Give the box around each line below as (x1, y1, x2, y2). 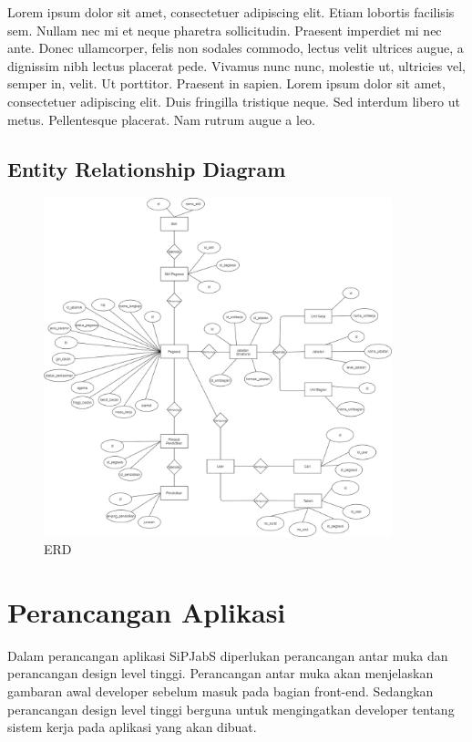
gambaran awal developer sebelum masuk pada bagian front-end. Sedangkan (7, 682, 434, 701)
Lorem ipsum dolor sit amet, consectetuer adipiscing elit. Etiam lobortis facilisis (7, 3, 455, 21)
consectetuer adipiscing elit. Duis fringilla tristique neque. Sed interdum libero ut (7, 91, 460, 110)
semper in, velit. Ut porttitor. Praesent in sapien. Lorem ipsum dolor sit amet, (7, 74, 446, 93)
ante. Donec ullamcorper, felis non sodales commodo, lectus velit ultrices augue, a (7, 38, 464, 57)
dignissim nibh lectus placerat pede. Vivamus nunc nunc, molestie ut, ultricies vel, (7, 56, 466, 75)
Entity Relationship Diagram (7, 154, 286, 182)
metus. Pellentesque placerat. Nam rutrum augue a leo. (7, 109, 316, 129)
